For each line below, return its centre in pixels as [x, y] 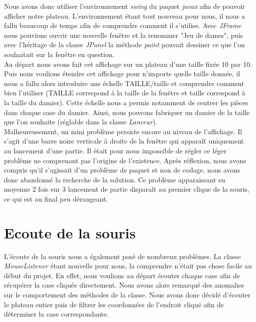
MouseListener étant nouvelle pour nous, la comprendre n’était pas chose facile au [128, 266]
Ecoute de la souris [70, 232]
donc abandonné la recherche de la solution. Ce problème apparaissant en [115, 179]
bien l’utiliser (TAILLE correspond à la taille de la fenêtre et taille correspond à [125, 93]
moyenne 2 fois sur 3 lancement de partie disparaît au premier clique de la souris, [127, 189]
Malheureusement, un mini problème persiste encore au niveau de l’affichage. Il [123, 131]
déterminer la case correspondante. [56, 314]
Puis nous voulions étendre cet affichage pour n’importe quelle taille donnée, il [122, 73]
